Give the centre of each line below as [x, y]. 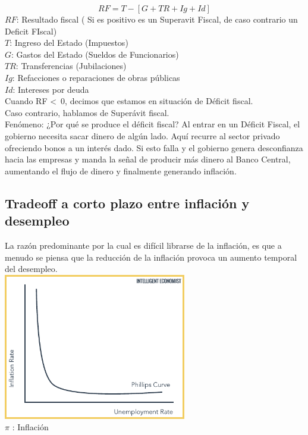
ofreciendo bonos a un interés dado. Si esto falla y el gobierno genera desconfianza [154, 147]
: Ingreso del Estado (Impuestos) [69, 43]
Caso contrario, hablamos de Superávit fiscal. [87, 112]
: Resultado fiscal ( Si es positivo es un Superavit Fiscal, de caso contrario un [157, 19]
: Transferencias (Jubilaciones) [71, 66]
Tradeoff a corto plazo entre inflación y [127, 203]
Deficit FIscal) [31, 31]
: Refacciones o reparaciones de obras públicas [96, 77]
